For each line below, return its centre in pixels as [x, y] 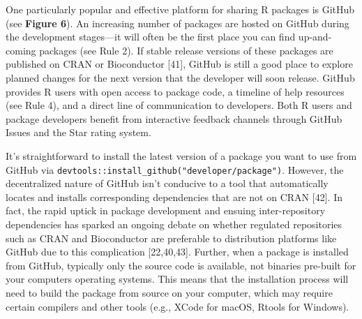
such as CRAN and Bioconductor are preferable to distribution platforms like [171, 238]
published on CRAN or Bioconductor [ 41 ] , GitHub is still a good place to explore [179, 64]
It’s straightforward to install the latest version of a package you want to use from [181, 155]
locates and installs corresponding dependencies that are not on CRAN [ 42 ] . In [174, 196]
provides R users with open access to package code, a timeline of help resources [175, 91]
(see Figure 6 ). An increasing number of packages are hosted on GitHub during [178, 23]
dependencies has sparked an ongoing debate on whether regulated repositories [174, 224]
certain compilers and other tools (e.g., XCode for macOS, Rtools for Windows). [178, 306]
